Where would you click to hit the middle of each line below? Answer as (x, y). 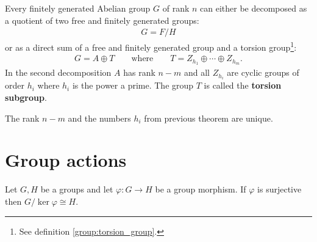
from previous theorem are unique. (208, 118)
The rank (22, 118)
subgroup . (26, 97)
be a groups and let (77, 189)
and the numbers (99, 118)
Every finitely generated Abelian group (78, 8)
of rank (176, 8)
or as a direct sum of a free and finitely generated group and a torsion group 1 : (151, 46)
